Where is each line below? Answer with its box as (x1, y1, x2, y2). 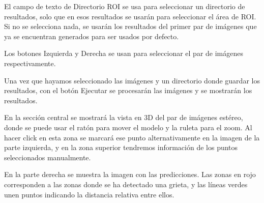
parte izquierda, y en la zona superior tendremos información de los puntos (4, 142, 238, 153)
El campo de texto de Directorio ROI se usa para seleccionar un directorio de (4, 1, 245, 11)
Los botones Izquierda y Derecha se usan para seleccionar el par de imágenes (4, 48, 243, 59)
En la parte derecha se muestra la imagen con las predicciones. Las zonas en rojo (4, 169, 256, 180)
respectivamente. (4, 57, 56, 68)
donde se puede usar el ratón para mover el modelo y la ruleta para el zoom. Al (4, 122, 252, 132)
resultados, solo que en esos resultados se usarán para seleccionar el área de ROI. (4, 11, 256, 21)
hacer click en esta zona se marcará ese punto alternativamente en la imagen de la (4, 132, 260, 142)
